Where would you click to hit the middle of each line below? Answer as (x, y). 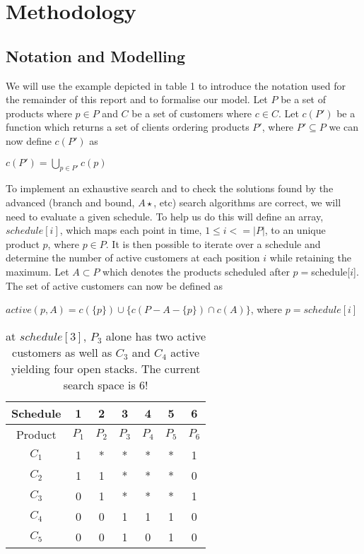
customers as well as (62, 352)
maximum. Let (37, 271)
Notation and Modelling (96, 55)
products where (39, 113)
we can (344, 127)
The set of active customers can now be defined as (115, 285)
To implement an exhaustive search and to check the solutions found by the (170, 188)
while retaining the (310, 258)
